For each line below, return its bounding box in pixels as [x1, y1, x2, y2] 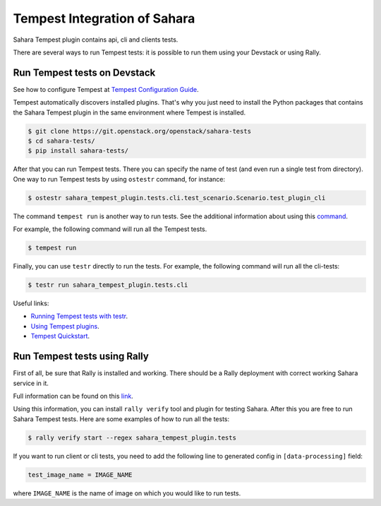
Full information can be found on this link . [13, 392, 133, 400]
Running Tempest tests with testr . [30, 312, 128, 321]
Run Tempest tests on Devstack [13, 66, 156, 78]
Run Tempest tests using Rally [13, 351, 150, 363]
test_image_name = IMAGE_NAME [28, 471, 133, 478]
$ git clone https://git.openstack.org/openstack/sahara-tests [28, 127, 252, 135]
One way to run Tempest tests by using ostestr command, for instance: [13, 175, 226, 183]
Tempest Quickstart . [30, 332, 90, 341]
